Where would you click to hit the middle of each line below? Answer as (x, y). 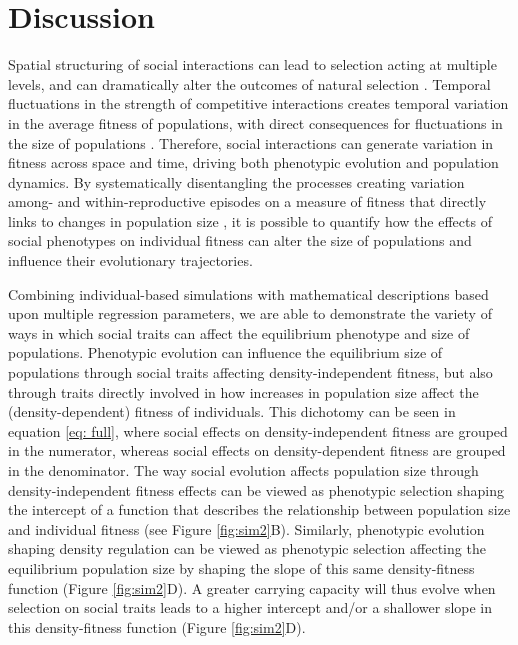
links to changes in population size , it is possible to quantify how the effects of (250, 220)
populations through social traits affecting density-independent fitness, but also (250, 372)
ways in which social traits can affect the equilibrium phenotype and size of (239, 332)
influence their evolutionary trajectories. (130, 260)
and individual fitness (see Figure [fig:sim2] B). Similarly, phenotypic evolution (246, 528)
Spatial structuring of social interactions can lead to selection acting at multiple (252, 64)
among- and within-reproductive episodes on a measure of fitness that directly (247, 201)
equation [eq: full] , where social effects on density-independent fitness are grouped (258, 430)
